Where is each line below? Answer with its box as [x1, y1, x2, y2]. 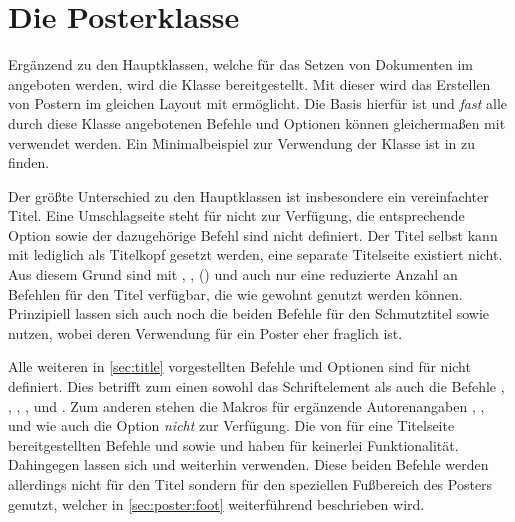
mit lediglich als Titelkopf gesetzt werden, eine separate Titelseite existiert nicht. [8, 244, 503, 265]
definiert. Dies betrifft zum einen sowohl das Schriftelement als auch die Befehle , [8, 376, 505, 397]
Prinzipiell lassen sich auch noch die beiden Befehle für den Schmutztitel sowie [8, 303, 490, 324]
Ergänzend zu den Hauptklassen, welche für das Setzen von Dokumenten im [8, 54, 474, 75]
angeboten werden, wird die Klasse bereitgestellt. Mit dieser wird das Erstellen [8, 73, 491, 94]
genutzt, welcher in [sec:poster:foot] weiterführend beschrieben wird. [8, 493, 425, 514]
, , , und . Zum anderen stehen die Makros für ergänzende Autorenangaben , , [8, 395, 485, 416]
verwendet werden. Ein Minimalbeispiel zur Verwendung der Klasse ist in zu [8, 132, 475, 153]
